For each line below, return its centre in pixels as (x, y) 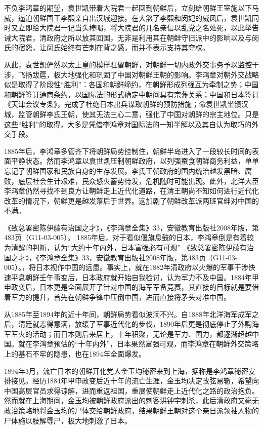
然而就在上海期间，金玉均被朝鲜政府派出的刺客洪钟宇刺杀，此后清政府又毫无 (131, 400)
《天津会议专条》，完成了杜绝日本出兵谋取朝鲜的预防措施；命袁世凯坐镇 (123, 104)
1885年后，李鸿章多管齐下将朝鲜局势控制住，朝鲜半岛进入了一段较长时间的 (128, 151)
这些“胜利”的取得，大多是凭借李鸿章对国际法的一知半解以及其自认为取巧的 (128, 124)
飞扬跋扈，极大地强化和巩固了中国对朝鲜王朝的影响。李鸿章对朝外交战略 (138, 74)
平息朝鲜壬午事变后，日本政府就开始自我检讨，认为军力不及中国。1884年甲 (135, 277)
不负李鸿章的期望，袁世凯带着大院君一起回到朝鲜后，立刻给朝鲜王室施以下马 (131, 8)
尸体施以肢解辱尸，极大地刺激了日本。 (68, 420)
